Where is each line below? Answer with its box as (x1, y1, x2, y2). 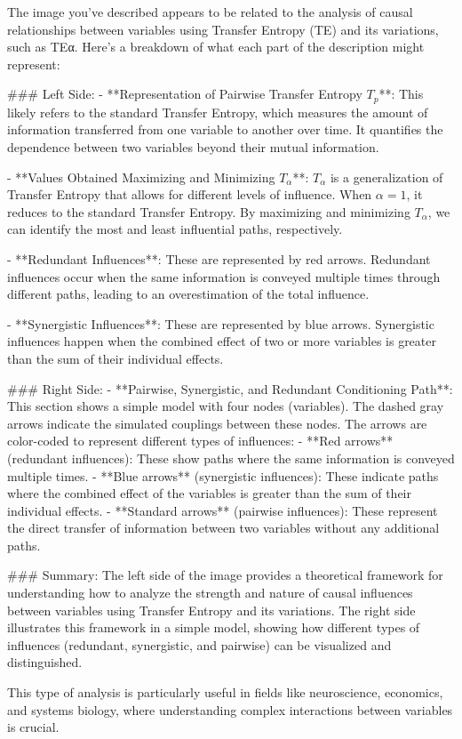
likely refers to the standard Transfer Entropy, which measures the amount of (7, 102, 428, 121)
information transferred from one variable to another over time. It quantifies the (7, 120, 443, 139)
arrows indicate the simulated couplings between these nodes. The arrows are (7, 414, 427, 432)
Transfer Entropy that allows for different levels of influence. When (7, 185, 372, 204)
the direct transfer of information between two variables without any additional (7, 518, 440, 537)
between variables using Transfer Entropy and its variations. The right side (7, 600, 416, 619)
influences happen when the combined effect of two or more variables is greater (7, 332, 436, 350)
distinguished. (7, 653, 83, 671)
